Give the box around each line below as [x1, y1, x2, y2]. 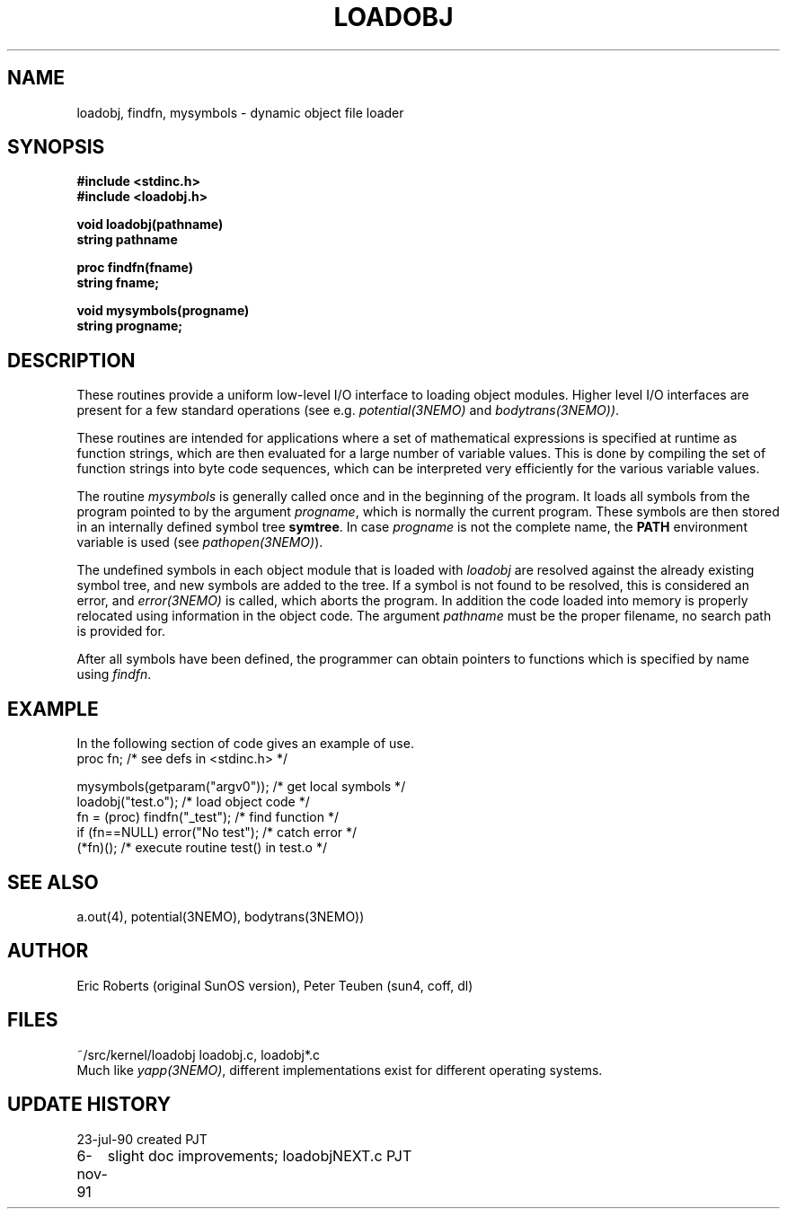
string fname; [76, 275, 160, 291]
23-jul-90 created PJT [76, 1131, 208, 1147]
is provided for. [76, 623, 165, 639]
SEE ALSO [7, 870, 99, 894]
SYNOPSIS [7, 136, 105, 159]
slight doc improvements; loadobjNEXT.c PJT [107, 1146, 412, 1165]
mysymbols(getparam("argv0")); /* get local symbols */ [76, 779, 406, 795]
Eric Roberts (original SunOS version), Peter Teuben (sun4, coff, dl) [76, 977, 473, 993]
